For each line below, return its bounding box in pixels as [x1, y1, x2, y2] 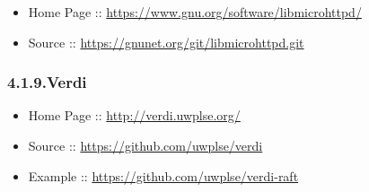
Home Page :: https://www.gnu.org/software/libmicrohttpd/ [28, 3, 362, 21]
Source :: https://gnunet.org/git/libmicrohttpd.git [28, 32, 304, 51]
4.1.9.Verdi [7, 71, 87, 93]
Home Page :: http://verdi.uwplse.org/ [28, 106, 241, 125]
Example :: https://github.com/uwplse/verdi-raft [28, 166, 299, 185]
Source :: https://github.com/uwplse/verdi [28, 136, 263, 154]
